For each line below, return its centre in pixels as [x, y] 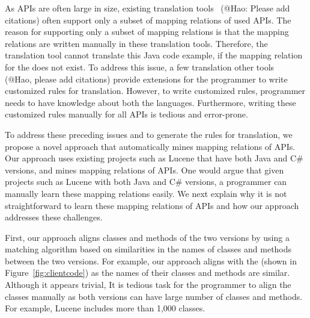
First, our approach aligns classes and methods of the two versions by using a [147, 237]
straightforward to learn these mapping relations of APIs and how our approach [152, 205]
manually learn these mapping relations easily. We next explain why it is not [146, 193]
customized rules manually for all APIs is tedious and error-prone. [126, 114]
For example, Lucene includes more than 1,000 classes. [105, 308]
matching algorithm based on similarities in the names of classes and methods [148, 249]
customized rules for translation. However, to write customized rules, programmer [155, 91]
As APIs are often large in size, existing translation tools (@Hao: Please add [147, 8]
